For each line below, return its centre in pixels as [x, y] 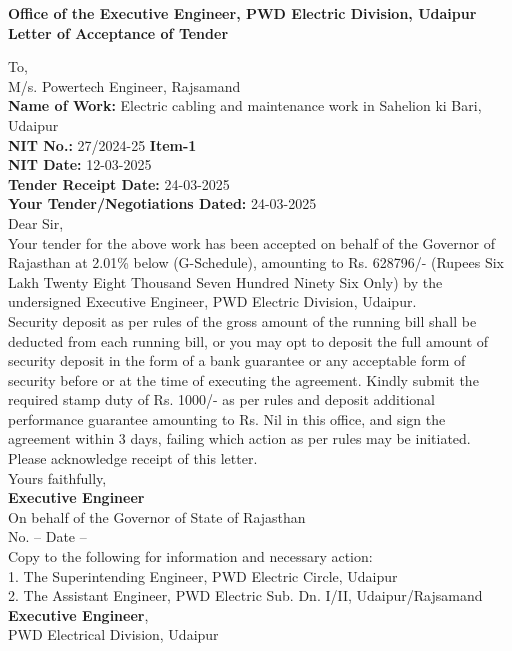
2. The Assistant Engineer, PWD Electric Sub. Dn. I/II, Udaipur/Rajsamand [245, 595]
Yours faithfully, [57, 477]
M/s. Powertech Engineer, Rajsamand [124, 85]
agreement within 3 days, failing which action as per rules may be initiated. [239, 438]
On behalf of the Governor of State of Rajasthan [157, 516]
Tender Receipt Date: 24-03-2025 [119, 183]
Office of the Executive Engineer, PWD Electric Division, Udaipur [242, 13]
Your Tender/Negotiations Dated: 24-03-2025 [162, 203]
